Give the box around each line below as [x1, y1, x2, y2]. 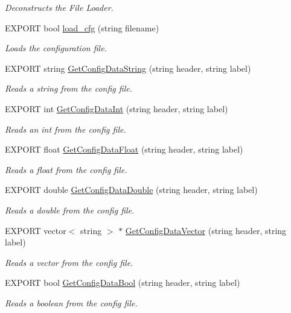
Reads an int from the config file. [5, 122, 126, 135]
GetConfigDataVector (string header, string [125, 224, 287, 236]
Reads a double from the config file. [5, 203, 135, 216]
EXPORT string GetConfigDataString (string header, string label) [5, 62, 251, 74]
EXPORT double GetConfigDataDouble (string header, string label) [5, 183, 258, 196]
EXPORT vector [5, 224, 66, 236]
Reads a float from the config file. [5, 163, 127, 175]
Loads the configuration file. [5, 42, 107, 54]
